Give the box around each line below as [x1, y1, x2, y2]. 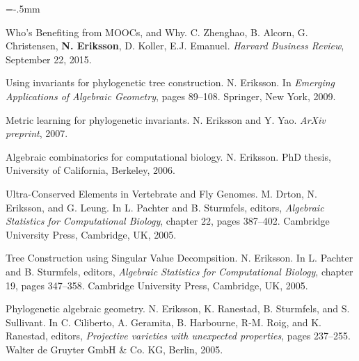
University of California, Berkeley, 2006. [6, 163, 175, 177]
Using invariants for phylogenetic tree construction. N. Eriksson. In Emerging [6, 75, 335, 90]
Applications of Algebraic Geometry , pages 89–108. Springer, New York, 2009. [6, 88, 336, 103]
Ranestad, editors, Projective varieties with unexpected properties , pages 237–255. [6, 328, 351, 343]
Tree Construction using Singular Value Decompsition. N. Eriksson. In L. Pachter [6, 250, 353, 265]
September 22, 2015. [6, 51, 92, 66]
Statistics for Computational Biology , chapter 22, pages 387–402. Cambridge [6, 214, 330, 228]
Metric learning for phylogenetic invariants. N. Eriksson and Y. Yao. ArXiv [6, 112, 326, 127]
